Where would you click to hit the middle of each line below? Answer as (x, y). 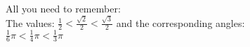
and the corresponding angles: (180, 22)
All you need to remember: (63, 8)
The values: (30, 22)
